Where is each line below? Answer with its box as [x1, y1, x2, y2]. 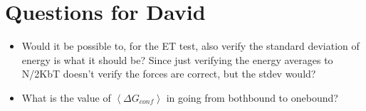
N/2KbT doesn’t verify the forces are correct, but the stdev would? [21, 66, 316, 81]
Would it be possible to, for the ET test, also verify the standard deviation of [21, 38, 360, 53]
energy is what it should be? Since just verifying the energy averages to [21, 52, 333, 67]
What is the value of [21, 90, 111, 105]
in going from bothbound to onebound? [166, 90, 338, 105]
